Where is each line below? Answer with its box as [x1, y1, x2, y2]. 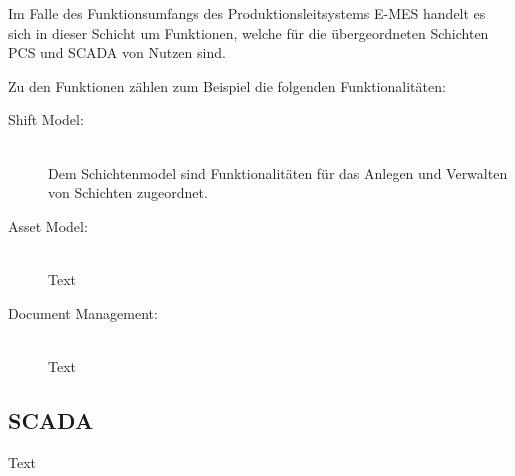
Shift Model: [8, 109, 84, 130]
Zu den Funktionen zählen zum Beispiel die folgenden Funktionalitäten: [8, 75, 446, 96]
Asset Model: [8, 215, 88, 236]
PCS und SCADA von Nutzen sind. [8, 42, 226, 63]
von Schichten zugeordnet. [48, 182, 208, 203]
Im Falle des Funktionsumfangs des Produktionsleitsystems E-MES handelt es [8, 3, 486, 23]
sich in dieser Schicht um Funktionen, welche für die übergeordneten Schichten [8, 22, 489, 43]
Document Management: [8, 302, 158, 323]
